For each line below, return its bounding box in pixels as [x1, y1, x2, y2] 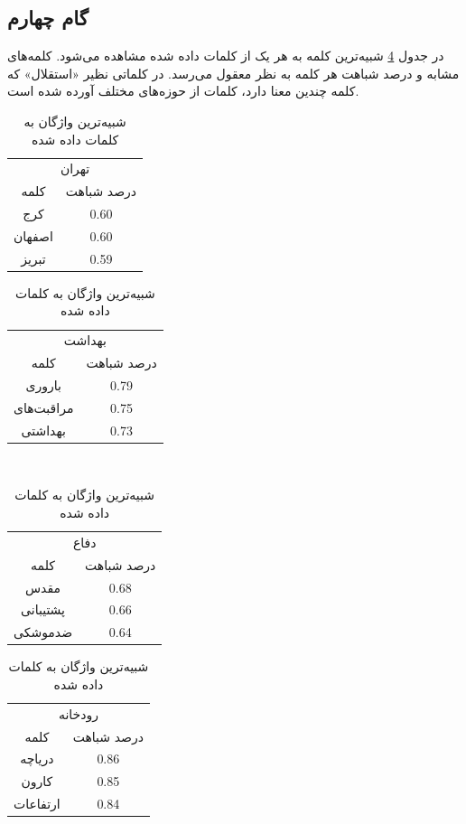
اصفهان [14, 226, 53, 245]
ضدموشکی [14, 623, 73, 641]
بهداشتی [21, 420, 66, 439]
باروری [25, 376, 61, 395]
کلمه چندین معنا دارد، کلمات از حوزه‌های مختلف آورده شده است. [7, 81, 359, 100]
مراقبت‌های [14, 398, 74, 417]
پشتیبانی [21, 600, 65, 619]
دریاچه [20, 749, 54, 768]
